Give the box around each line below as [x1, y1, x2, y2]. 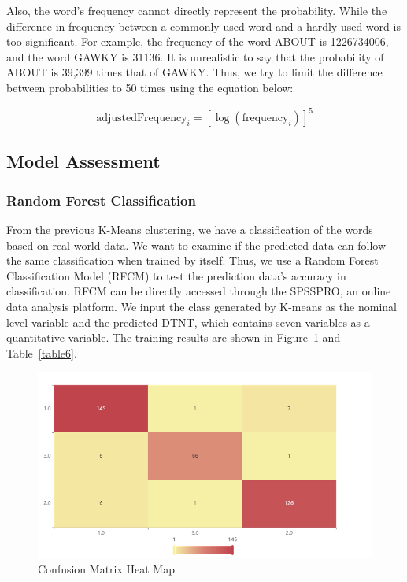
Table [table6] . [6, 344, 77, 361]
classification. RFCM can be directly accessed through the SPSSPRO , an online [6, 283, 391, 299]
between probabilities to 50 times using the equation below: [6, 79, 294, 95]
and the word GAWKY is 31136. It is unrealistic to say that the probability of [6, 48, 384, 65]
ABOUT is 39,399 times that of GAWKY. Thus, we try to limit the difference [6, 64, 383, 80]
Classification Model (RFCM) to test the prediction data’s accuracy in [6, 267, 346, 284]
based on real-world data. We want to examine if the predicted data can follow [6, 236, 387, 253]
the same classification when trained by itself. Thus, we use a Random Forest [6, 252, 379, 269]
